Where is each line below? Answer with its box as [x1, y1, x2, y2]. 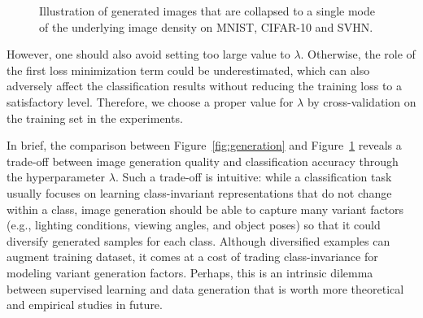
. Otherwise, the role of [300, 46, 416, 63]
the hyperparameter [7, 168, 106, 185]
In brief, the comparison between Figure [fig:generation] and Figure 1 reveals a [7, 137, 402, 154]
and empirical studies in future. [7, 296, 163, 313]
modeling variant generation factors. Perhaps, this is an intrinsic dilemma [7, 264, 373, 281]
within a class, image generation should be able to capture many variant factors [7, 200, 404, 217]
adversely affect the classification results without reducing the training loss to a [7, 77, 403, 94]
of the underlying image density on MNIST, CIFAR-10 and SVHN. [39, 18, 373, 35]
